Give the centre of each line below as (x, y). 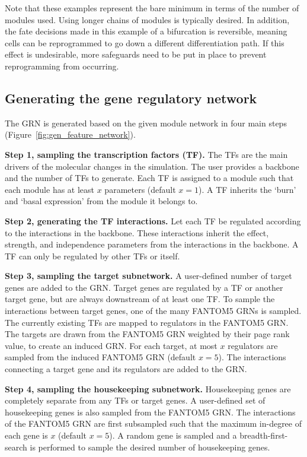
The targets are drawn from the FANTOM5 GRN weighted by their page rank (147, 334)
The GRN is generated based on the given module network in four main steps (146, 123)
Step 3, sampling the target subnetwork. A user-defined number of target (148, 276)
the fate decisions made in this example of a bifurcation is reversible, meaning (146, 31)
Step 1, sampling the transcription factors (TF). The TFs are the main (146, 154)
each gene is (26, 435)
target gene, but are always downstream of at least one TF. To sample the (140, 299)
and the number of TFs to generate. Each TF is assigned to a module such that (149, 178)
